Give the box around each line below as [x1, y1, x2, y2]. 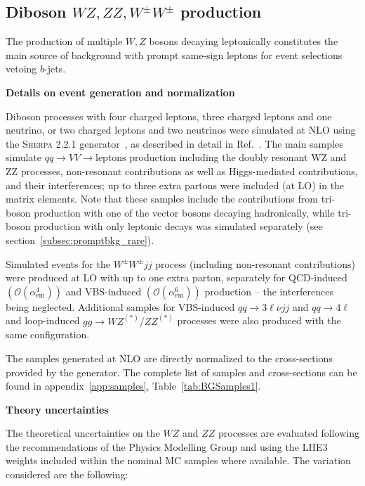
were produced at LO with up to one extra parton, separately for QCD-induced [6, 270, 347, 285]
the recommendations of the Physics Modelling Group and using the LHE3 [6, 439, 328, 454]
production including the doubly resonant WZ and [129, 150, 347, 165]
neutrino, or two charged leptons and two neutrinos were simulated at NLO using [6, 122, 356, 137]
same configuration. [6, 327, 90, 342]
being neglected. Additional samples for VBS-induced [6, 299, 235, 314]
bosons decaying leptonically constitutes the [149, 34, 338, 49]
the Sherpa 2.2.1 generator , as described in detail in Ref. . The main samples [6, 136, 343, 151]
